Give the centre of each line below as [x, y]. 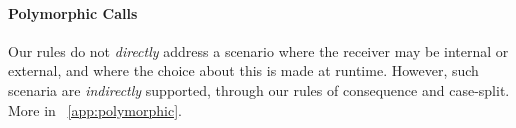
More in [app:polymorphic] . [95, 109]
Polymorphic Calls [73, 12]
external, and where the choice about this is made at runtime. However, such [243, 70]
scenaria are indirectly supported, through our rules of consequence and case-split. [259, 89]
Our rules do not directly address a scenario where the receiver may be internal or [258, 50]
